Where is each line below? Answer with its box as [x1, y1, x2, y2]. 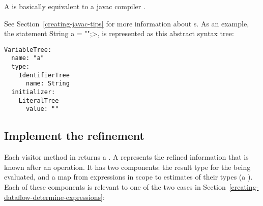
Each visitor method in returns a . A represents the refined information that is [4, 152, 249, 162]
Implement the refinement [4, 128, 144, 143]
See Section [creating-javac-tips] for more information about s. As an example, [4, 18, 249, 28]
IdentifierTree [18, 71, 70, 79]
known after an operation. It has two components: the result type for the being [4, 161, 251, 172]
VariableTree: [4, 46, 52, 53]
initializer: [11, 89, 55, 96]
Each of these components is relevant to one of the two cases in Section [4, 182, 226, 192]
